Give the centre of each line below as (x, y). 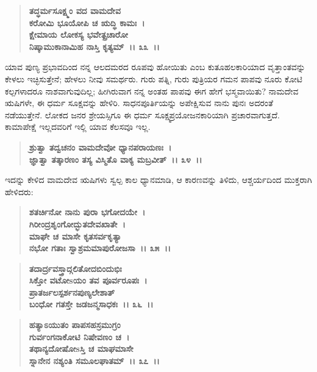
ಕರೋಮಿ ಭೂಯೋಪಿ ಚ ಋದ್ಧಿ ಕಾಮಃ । (87, 22)
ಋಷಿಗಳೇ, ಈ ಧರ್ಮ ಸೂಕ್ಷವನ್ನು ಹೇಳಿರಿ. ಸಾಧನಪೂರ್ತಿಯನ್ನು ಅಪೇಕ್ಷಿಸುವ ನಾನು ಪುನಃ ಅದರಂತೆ (139, 103)
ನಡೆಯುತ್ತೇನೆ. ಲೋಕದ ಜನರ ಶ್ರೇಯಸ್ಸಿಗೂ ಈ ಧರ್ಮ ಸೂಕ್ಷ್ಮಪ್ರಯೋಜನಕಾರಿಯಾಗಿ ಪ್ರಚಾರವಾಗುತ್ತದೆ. (142, 114)
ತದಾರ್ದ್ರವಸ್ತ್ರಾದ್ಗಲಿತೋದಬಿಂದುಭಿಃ (75, 268)
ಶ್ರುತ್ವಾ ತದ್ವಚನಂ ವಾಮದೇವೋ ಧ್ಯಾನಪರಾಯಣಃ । (100, 147)
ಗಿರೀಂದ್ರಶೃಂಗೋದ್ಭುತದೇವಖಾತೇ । (77, 224)
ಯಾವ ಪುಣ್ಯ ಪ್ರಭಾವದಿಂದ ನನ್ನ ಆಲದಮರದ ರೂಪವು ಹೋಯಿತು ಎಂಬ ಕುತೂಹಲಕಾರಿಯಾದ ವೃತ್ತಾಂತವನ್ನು (155, 67)
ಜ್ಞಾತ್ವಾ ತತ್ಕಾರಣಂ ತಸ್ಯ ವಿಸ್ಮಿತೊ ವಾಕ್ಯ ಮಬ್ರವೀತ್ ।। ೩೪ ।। (116, 159)
